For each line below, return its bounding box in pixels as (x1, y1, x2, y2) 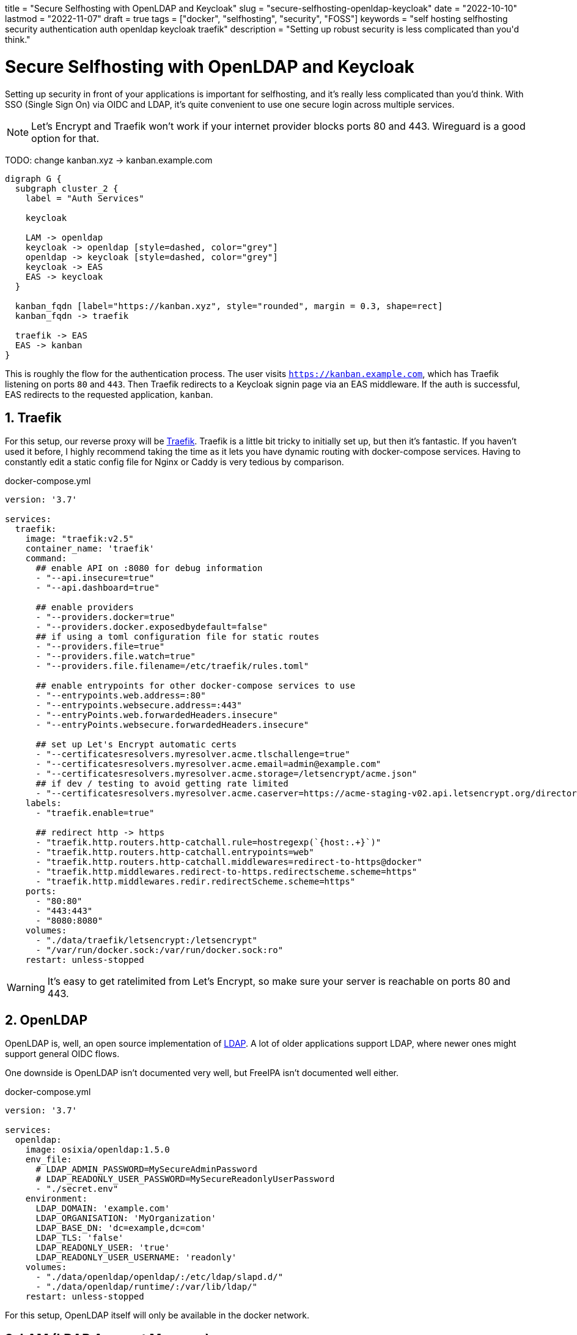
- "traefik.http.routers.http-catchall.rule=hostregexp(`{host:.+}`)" (35, 837, 381, 848)
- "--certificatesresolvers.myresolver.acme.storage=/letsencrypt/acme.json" (35, 769, 417, 779)
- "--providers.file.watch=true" (35, 651, 196, 662)
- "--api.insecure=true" (35, 573, 155, 583)
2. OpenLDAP (5, 1012, 88, 1028)
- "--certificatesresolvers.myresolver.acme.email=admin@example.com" (35, 759, 381, 769)
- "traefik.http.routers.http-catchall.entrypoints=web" (35, 847, 314, 858)
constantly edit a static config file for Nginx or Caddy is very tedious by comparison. (5, 457, 344, 468)
